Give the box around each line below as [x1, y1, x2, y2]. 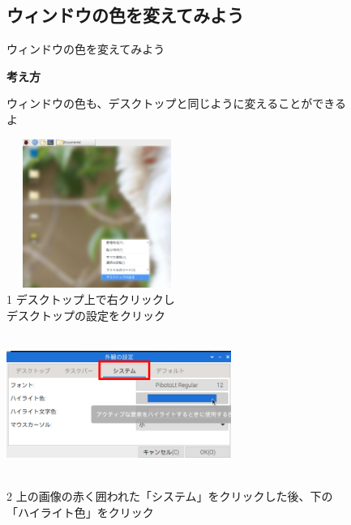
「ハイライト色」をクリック [6, 503, 154, 520]
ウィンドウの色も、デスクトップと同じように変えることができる [6, 95, 346, 112]
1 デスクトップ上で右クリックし [6, 291, 175, 307]
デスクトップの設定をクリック [6, 306, 165, 323]
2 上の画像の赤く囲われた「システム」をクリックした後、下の [6, 488, 333, 505]
